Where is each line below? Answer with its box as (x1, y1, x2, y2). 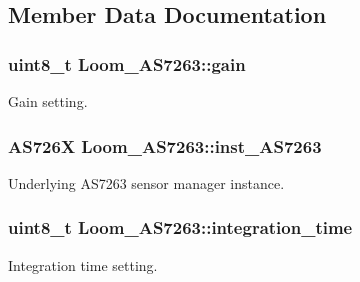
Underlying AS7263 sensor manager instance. (8, 172, 285, 193)
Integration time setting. (8, 254, 158, 275)
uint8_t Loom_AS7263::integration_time (8, 215, 353, 240)
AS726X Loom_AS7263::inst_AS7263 (8, 133, 322, 158)
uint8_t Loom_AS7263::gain (8, 51, 246, 76)
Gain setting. (8, 91, 88, 111)
